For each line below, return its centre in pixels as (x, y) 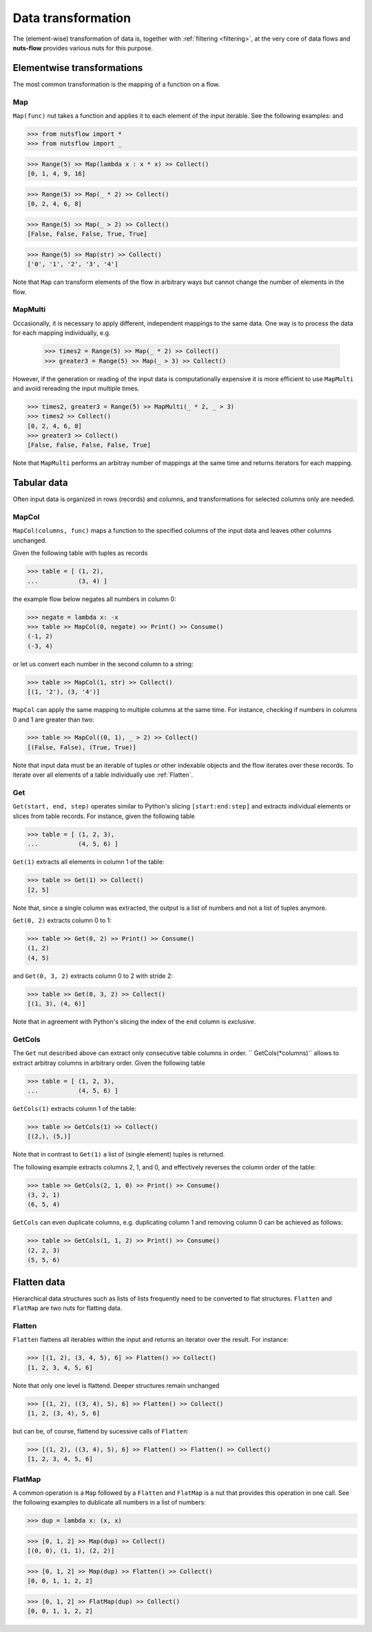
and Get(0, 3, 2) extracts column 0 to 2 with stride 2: (93, 976)
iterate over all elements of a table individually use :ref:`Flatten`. (103, 775)
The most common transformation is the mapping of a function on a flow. (116, 84)
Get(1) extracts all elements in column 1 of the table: (89, 862)
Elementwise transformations (78, 68)
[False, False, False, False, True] (89, 445)
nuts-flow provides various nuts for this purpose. (83, 48)
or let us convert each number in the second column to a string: (103, 664)
